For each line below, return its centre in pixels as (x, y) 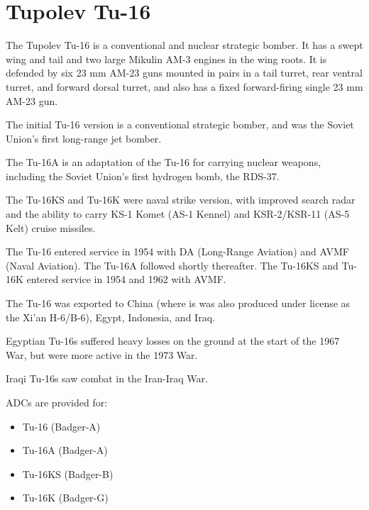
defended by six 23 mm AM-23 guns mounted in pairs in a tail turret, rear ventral (184, 73)
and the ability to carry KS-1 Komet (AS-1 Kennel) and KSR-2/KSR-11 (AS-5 (178, 214)
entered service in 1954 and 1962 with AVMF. (126, 279)
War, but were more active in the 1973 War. (102, 354)
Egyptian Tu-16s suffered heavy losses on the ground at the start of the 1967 (173, 341)
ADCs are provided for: (57, 402)
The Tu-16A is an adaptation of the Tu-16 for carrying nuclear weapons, (164, 162)
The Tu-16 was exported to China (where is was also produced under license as (178, 303)
